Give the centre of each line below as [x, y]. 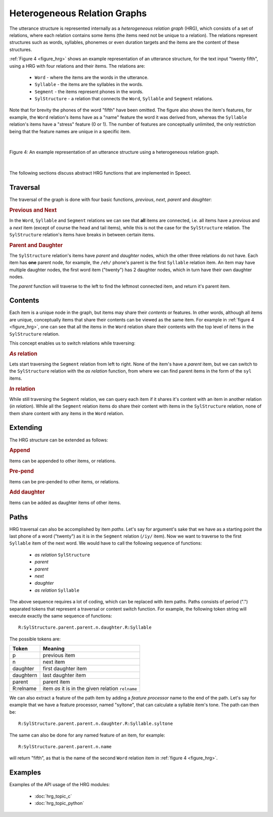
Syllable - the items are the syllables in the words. [89, 85]
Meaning [54, 649]
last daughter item [64, 675]
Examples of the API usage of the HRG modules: [60, 785]
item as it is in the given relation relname [90, 688]
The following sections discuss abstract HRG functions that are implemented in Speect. [100, 173]
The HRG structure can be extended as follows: [59, 440]
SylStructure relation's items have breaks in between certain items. [82, 234]
